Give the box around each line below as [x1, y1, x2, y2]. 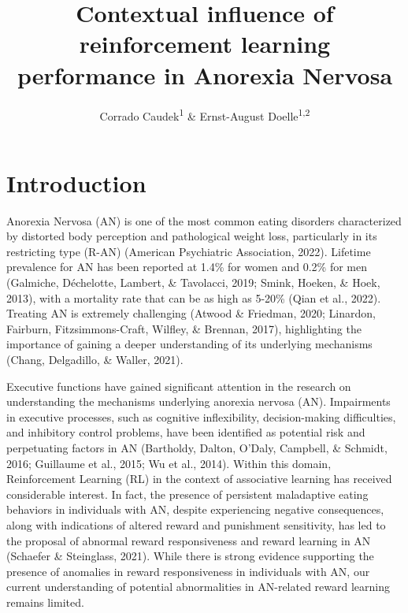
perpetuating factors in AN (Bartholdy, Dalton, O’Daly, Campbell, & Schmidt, [6, 440, 388, 455]
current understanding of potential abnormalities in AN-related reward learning [6, 578, 391, 595]
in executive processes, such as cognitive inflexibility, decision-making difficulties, [6, 408, 396, 425]
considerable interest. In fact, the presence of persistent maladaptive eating [6, 485, 369, 502]
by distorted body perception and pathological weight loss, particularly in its [6, 228, 377, 244]
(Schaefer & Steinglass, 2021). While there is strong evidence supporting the [6, 548, 374, 564]
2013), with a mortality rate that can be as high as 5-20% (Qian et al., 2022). [6, 289, 381, 306]
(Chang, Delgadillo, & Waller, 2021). [6, 351, 184, 368]
